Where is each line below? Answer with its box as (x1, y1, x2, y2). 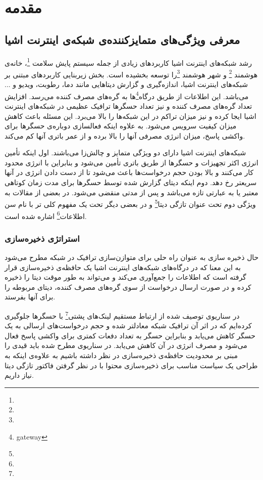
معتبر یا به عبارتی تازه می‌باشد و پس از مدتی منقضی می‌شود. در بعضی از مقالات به (5, 187, 258, 197)
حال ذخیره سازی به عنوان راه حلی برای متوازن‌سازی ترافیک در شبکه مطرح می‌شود (5, 251, 259, 262)
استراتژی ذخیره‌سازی (5, 232, 80, 244)
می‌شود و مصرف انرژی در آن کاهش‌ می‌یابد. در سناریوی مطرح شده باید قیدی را (5, 340, 247, 351)
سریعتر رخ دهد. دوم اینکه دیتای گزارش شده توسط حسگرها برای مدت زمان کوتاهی (5, 177, 257, 188)
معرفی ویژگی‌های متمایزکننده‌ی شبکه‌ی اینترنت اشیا (5, 31, 240, 47)
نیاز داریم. (5, 370, 34, 380)
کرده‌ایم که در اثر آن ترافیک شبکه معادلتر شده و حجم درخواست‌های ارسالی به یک (5, 320, 252, 331)
